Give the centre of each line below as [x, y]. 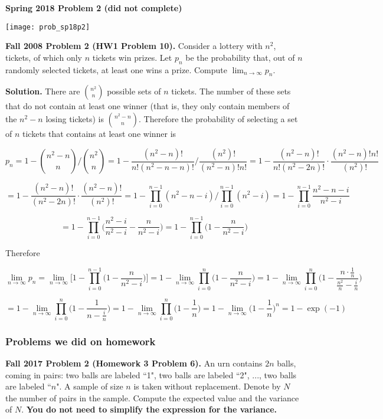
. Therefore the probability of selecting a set [218, 119]
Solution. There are [43, 91]
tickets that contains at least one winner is [99, 134]
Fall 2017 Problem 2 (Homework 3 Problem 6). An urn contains [134, 363]
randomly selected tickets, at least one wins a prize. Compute [116, 69]
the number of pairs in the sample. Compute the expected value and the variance [152, 397]
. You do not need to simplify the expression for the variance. [149, 409]
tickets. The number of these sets [231, 91]
